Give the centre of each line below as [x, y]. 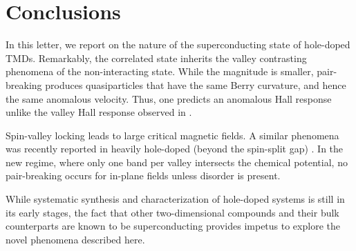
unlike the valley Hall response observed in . [99, 112]
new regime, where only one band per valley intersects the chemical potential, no [177, 162]
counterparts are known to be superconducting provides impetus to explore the [173, 226]
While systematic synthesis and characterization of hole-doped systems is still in [175, 199]
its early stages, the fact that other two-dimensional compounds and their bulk [172, 212]
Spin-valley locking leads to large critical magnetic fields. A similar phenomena [172, 135]
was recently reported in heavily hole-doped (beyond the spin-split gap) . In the [175, 149]
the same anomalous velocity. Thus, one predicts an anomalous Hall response [169, 98]
